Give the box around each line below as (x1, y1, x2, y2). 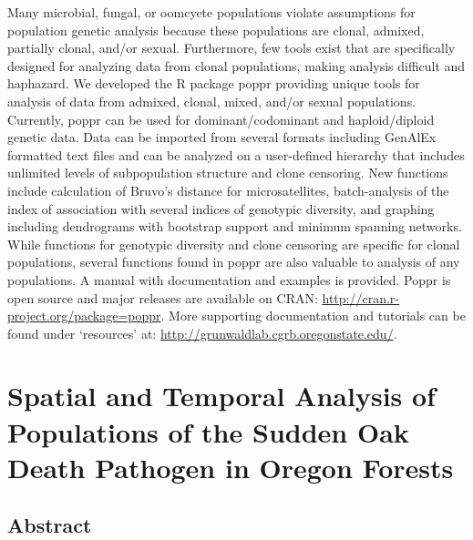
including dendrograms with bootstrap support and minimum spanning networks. (7, 217, 462, 236)
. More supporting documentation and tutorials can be (160, 306, 466, 325)
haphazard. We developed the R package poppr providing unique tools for (7, 74, 420, 93)
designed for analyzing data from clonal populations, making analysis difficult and (7, 56, 466, 75)
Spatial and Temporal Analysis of (7, 377, 436, 414)
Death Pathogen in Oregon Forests (7, 448, 454, 485)
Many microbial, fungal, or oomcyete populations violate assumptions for (7, 3, 416, 21)
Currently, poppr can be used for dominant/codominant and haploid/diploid (7, 109, 435, 128)
